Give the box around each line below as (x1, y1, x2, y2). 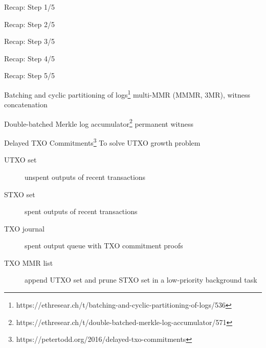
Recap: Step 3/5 (4, 36, 55, 47)
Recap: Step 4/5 (4, 53, 55, 63)
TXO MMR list (4, 257, 53, 268)
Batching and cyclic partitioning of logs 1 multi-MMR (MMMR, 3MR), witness (4, 87, 250, 100)
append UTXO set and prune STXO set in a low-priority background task (25, 274, 257, 285)
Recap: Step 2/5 (4, 18, 55, 29)
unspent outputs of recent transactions (25, 171, 146, 182)
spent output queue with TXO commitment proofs (25, 240, 183, 251)
